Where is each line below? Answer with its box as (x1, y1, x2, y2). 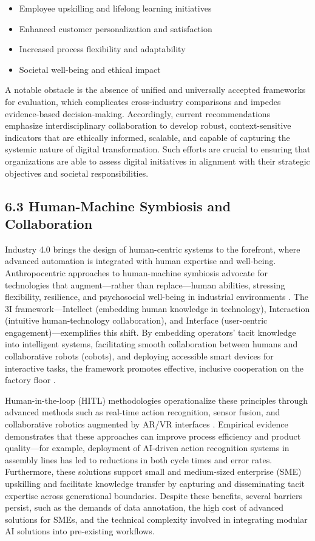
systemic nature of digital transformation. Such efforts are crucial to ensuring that (5, 143, 311, 155)
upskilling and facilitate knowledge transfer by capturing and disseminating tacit (5, 477, 305, 489)
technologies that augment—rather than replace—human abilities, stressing (5, 278, 285, 291)
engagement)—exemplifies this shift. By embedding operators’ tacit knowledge (5, 325, 296, 338)
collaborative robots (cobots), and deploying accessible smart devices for (5, 350, 274, 362)
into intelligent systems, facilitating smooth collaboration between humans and (5, 338, 298, 350)
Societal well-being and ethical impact (19, 63, 161, 75)
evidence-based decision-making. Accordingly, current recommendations (5, 107, 271, 120)
